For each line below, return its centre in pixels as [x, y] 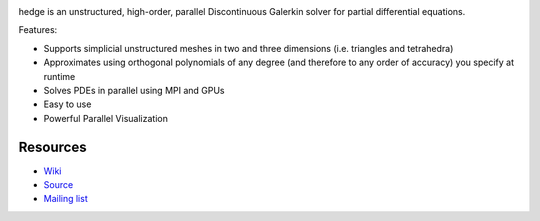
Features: [38, 30]
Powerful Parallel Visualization [106, 118]
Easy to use [67, 104]
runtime [59, 76]
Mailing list [66, 199]
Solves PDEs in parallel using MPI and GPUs [134, 90]
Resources [52, 146]
